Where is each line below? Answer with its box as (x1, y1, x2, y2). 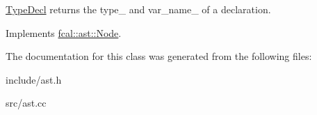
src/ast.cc (6, 95, 47, 110)
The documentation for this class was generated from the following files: (6, 49, 312, 63)
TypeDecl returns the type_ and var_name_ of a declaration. (6, 2, 271, 16)
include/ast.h (6, 72, 62, 86)
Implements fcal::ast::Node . (6, 25, 122, 40)
